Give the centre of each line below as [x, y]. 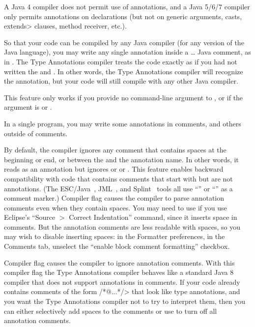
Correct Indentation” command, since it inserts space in [153, 217]
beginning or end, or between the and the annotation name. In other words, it [121, 159]
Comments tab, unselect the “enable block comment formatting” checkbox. [117, 246]
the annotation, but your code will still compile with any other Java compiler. [121, 81]
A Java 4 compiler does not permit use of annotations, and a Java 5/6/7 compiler [127, 6]
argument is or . [28, 107]
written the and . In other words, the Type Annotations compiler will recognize [124, 71]
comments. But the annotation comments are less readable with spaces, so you [122, 226]
